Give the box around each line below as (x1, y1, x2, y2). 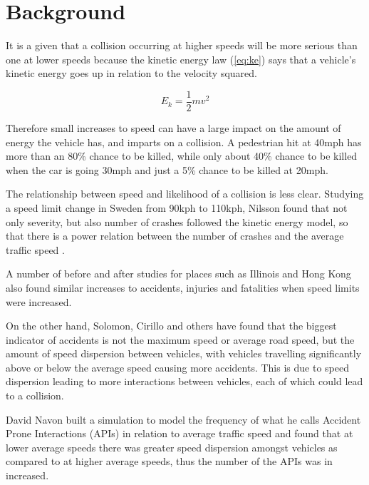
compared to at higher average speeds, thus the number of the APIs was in (6, 454, 333, 469)
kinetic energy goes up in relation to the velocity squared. (6, 66, 257, 81)
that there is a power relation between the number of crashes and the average (6, 228, 344, 243)
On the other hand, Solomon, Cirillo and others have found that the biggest (6, 318, 337, 333)
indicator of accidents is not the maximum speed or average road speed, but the (6, 332, 355, 347)
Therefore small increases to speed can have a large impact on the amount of (6, 120, 341, 135)
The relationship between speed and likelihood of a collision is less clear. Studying (6, 186, 364, 201)
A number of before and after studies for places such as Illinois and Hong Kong (6, 266, 351, 281)
